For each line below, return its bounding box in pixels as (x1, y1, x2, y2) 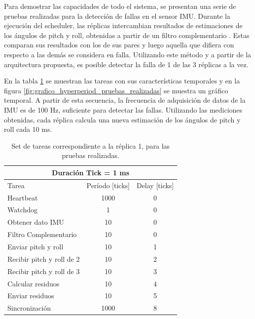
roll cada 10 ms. (4, 124, 52, 134)
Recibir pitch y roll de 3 (7, 266, 80, 276)
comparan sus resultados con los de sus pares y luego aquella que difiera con (4, 40, 234, 50)
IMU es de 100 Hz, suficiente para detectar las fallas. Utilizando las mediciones (4, 104, 243, 115)
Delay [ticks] (136, 180, 174, 190)
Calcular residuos (7, 278, 60, 288)
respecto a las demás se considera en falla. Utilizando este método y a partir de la (4, 49, 252, 59)
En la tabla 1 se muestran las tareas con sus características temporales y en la (4, 76, 240, 86)
